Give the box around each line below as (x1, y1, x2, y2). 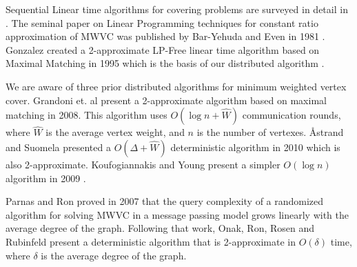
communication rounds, (242, 108, 341, 122)
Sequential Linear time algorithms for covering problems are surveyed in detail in (6, 2, 348, 16)
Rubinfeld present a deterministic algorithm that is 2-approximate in (6, 234, 296, 248)
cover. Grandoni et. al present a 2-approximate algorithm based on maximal (6, 92, 327, 107)
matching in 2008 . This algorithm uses (6, 108, 167, 122)
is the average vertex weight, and (45, 125, 185, 139)
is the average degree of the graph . (41, 248, 187, 262)
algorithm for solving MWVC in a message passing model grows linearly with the (6, 207, 349, 221)
